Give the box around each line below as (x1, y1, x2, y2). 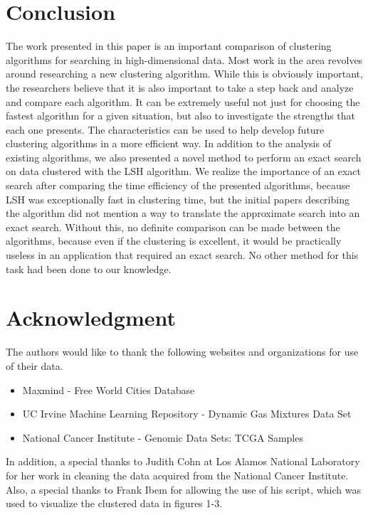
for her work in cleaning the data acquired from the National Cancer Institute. (6, 467, 349, 482)
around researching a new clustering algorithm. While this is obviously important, (6, 66, 363, 81)
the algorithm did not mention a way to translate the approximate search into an (6, 206, 360, 221)
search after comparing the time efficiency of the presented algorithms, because (6, 178, 350, 193)
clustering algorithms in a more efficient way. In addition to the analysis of (6, 136, 331, 151)
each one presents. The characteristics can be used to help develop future (6, 122, 325, 137)
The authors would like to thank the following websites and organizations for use (6, 344, 359, 359)
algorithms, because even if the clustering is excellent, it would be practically (6, 233, 342, 248)
